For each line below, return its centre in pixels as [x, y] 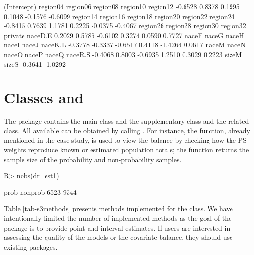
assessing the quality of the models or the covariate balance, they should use [118, 237]
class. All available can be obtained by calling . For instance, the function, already [127, 130]
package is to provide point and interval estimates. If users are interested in [117, 227]
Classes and [44, 97]
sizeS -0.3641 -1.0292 [35, 64]
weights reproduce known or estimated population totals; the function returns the [127, 150]
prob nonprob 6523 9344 [40, 192]
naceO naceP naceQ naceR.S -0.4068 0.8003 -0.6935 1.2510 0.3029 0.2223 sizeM [123, 54]
